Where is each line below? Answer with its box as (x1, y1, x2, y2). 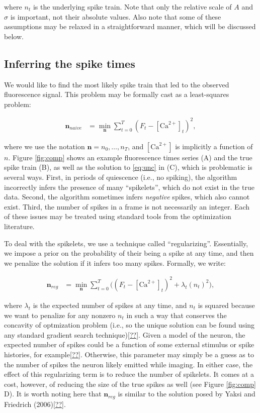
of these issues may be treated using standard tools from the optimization (4, 211, 231, 222)
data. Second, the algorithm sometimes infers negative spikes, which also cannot (4, 191, 250, 202)
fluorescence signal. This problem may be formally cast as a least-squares (4, 89, 229, 99)
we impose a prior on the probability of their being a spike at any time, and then (4, 248, 254, 258)
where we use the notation (4, 141, 85, 151)
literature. (4, 221, 35, 232)
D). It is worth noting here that (4, 388, 102, 399)
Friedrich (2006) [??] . (4, 398, 66, 409)
